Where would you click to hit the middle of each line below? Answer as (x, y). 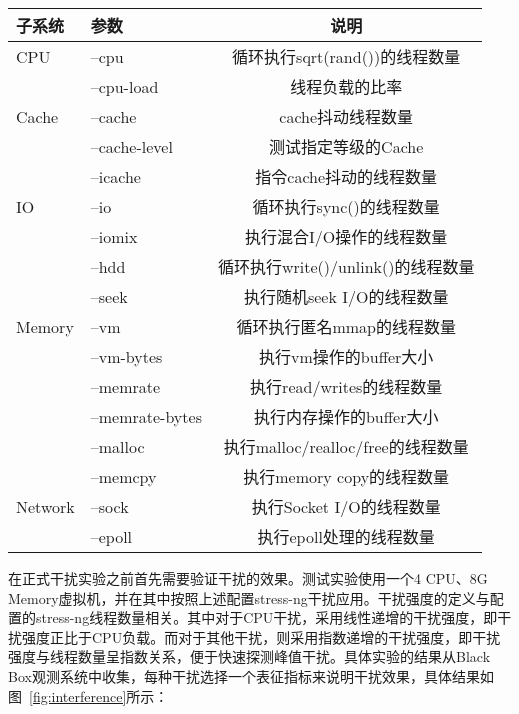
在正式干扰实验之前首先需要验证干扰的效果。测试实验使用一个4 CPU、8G (248, 578)
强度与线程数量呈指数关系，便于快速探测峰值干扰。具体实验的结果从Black (249, 656)
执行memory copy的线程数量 (346, 476)
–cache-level (131, 146)
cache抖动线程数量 (346, 116)
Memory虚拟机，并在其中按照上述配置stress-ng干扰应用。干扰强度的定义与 (249, 597)
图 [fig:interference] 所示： (88, 695)
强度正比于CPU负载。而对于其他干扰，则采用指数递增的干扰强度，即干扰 (261, 636)
